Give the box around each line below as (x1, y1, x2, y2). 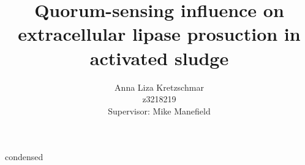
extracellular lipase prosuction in (18, 21, 301, 46)
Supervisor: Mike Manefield (108, 104, 211, 117)
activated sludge (89, 45, 229, 70)
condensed (5, 150, 43, 163)
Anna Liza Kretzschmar (115, 80, 204, 93)
